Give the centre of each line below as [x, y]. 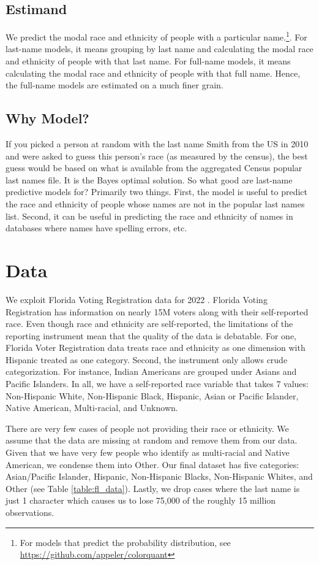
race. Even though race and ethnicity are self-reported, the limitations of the [149, 324]
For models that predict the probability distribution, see [125, 542]
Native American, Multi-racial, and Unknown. [92, 408]
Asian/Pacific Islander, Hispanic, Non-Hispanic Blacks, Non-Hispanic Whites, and [159, 476]
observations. [30, 512]
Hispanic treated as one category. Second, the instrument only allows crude [147, 359]
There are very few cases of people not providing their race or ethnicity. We [147, 428]
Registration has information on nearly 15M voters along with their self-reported [157, 311]
